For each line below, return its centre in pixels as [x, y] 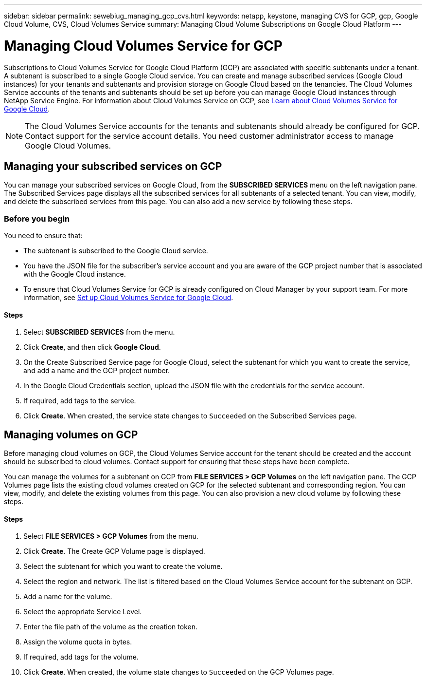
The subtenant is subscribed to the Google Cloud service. [116, 251]
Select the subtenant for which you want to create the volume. [123, 567]
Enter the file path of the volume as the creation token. [110, 627]
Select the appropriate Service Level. [83, 612]
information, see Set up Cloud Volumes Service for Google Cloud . [128, 298]
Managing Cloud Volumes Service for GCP [143, 46]
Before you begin [37, 218]
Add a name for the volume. [68, 597]
